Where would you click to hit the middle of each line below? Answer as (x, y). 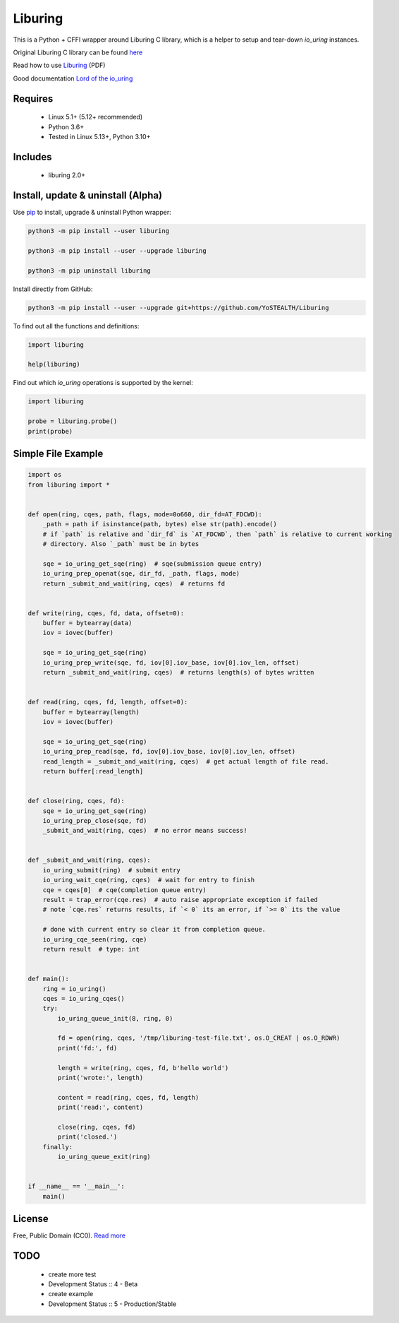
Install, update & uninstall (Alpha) (87, 195)
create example (71, 1294)
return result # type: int (91, 949)
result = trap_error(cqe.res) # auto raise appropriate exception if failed (180, 900)
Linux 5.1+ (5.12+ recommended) (96, 117)
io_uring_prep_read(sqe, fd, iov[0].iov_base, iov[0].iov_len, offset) (169, 752)
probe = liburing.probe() (73, 421)
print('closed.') (87, 1137)
